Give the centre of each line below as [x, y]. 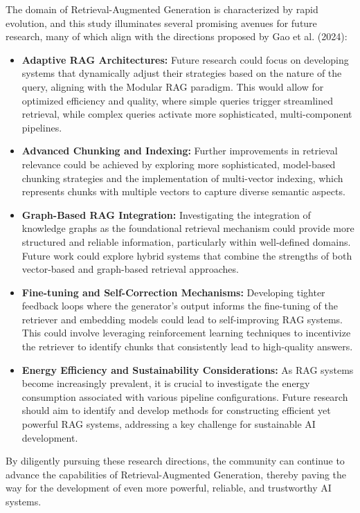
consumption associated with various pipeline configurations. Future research [185, 396]
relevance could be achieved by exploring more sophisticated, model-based [179, 164]
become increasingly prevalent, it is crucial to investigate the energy [166, 383]
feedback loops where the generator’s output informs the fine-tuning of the [180, 306]
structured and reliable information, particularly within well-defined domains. [186, 241]
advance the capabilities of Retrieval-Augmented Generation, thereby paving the [176, 474]
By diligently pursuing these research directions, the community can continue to [175, 461]
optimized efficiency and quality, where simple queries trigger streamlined [177, 100]
